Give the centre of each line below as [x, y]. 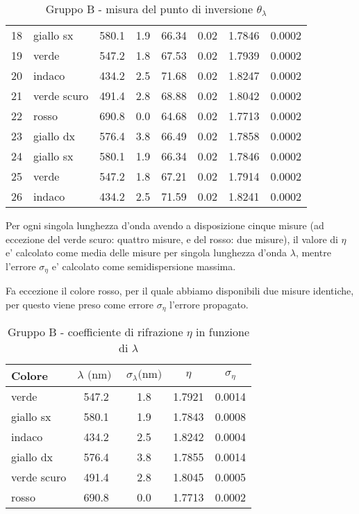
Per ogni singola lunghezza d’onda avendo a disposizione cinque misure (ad [165, 225]
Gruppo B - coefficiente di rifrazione [95, 332]
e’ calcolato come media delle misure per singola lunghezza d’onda [147, 252]
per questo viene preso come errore [80, 304]
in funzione [223, 332]
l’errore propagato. [209, 304]
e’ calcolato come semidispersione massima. [144, 266]
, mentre [313, 252]
